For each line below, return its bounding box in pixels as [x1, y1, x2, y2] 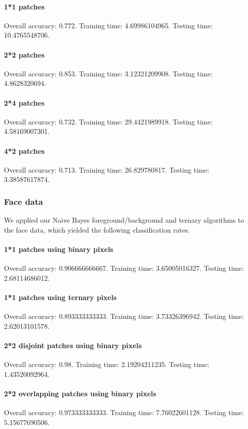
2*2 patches [4, 49, 45, 60]
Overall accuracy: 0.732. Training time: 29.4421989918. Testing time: [4, 116, 213, 126]
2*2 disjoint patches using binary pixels [4, 340, 142, 350]
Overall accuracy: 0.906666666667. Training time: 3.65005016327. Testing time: [4, 263, 244, 273]
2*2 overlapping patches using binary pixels [4, 388, 156, 398]
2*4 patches [4, 97, 45, 108]
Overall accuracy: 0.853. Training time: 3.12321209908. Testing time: [4, 68, 213, 78]
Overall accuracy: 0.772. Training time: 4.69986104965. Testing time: [4, 20, 213, 30]
